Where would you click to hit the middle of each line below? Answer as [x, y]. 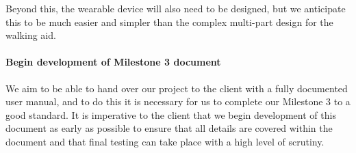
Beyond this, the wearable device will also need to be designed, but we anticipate [176, 8]
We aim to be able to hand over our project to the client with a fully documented [177, 88]
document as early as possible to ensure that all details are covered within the [169, 128]
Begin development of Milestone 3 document [113, 62]
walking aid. [31, 35]
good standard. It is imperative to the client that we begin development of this [171, 114]
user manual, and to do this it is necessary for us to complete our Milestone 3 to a [178, 101]
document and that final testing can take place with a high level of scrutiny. [165, 141]
